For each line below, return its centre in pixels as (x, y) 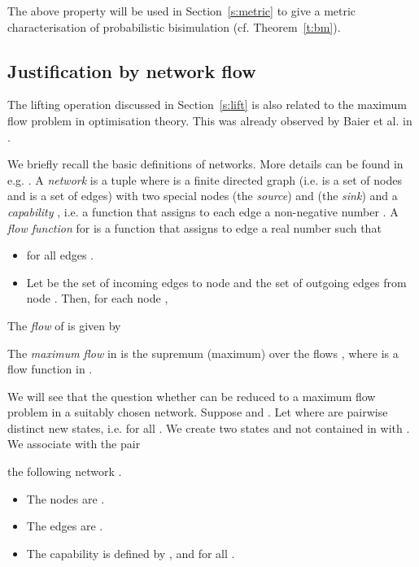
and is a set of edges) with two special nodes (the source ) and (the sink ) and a (203, 196)
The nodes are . (65, 498)
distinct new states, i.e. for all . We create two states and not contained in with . (209, 427)
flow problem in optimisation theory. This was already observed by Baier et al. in (210, 120)
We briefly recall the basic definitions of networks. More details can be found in (205, 164)
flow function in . (50, 369)
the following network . (65, 471)
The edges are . (65, 526)
